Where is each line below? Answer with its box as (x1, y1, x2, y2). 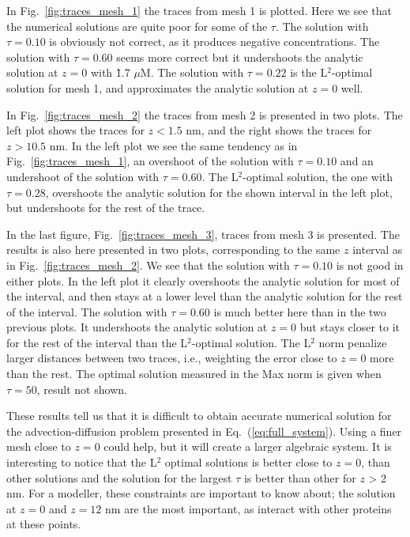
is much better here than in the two (213, 303, 386, 320)
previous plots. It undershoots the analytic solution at (6, 319, 268, 335)
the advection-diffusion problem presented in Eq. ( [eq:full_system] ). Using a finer (6, 422, 402, 439)
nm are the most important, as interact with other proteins (105, 500, 392, 516)
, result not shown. (36, 380, 127, 397)
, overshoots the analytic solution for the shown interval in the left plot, (45, 183, 393, 200)
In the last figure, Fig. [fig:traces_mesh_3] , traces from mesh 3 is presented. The (6, 225, 400, 242)
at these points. (6, 516, 81, 532)
